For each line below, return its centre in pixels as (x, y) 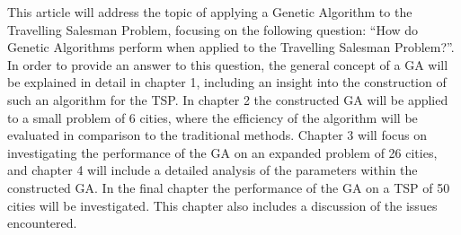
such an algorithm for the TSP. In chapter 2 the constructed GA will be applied (228, 99)
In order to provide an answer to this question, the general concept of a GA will (228, 64)
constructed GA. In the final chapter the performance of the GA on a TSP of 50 (229, 187)
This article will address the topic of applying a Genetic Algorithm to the (210, 12)
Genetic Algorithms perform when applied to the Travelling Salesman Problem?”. (231, 47)
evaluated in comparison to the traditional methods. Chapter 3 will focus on (217, 135)
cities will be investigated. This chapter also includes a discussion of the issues (222, 205)
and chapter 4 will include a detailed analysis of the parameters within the (213, 170)
